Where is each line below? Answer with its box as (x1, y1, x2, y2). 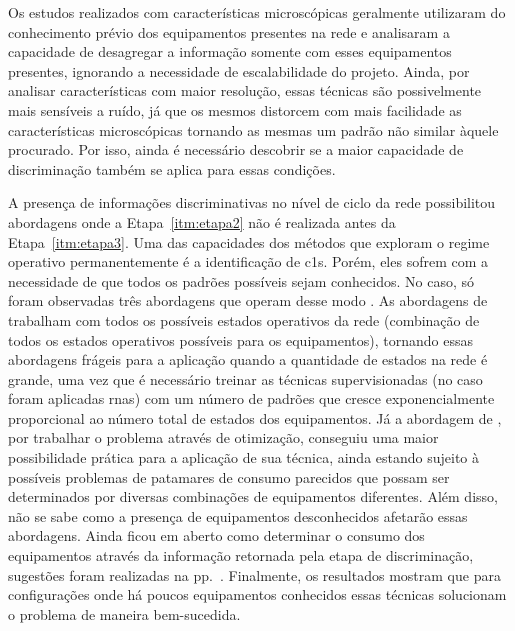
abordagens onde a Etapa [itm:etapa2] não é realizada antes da (8, 211, 396, 232)
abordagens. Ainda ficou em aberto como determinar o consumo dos (8, 525, 425, 546)
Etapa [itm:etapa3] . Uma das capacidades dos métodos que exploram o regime (8, 231, 490, 252)
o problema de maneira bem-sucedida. (8, 603, 241, 624)
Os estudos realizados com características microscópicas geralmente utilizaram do (8, 2, 506, 22)
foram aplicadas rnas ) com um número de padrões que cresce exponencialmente (8, 388, 495, 409)
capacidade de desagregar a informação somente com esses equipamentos (8, 41, 452, 62)
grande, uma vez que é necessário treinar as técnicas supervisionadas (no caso (8, 368, 483, 389)
